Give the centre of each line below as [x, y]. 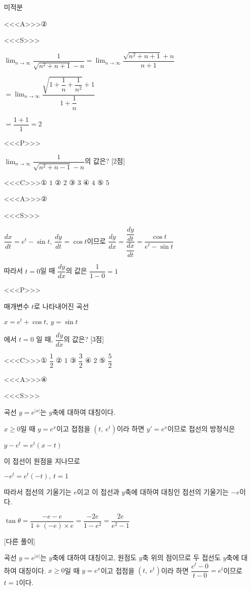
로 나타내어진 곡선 [61, 306]
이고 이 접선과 [98, 492]
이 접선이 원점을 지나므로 [42, 460]
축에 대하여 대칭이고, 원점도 [94, 557]
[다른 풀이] [20, 541]
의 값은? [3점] [84, 339]
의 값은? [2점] [105, 161]
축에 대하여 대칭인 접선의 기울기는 [177, 492]
